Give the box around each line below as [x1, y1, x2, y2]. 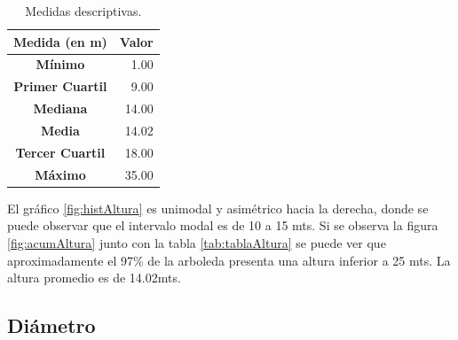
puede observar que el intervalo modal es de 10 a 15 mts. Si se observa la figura [7, 216, 438, 235]
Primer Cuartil [13, 77, 107, 96]
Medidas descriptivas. [25, 2, 142, 19]
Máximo [35, 165, 86, 183]
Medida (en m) [13, 32, 107, 50]
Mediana [33, 99, 88, 118]
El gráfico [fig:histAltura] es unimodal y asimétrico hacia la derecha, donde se [7, 198, 429, 217]
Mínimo [36, 55, 85, 73]
